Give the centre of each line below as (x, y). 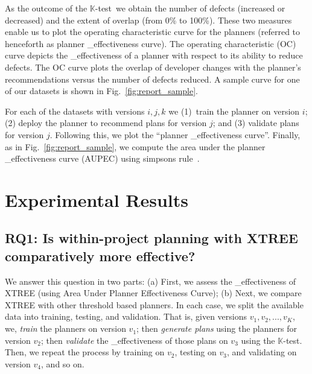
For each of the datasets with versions (75, 111)
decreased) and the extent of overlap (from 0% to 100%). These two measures (148, 20)
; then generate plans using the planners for (217, 328)
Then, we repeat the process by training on (85, 352)
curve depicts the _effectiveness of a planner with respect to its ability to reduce (154, 55)
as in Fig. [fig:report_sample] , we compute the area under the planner (135, 146)
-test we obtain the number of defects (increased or (190, 8)
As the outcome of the (46, 8)
